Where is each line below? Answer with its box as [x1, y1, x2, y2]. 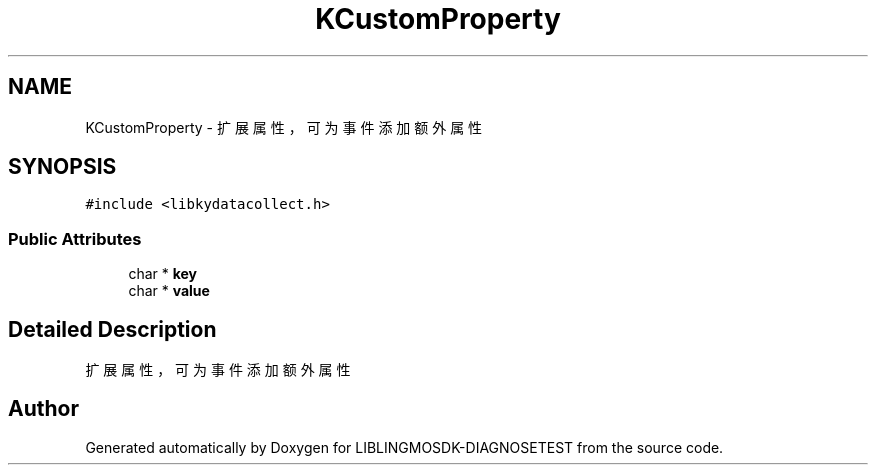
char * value [128, 282, 210, 300]
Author [8, 396, 79, 422]
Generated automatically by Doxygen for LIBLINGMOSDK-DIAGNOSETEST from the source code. [85, 438, 724, 456]
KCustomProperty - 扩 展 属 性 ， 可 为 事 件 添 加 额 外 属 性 [85, 118, 483, 136]
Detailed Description [8, 316, 217, 342]
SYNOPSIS [8, 154, 117, 180]
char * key [128, 265, 198, 283]
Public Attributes [8, 228, 142, 249]
